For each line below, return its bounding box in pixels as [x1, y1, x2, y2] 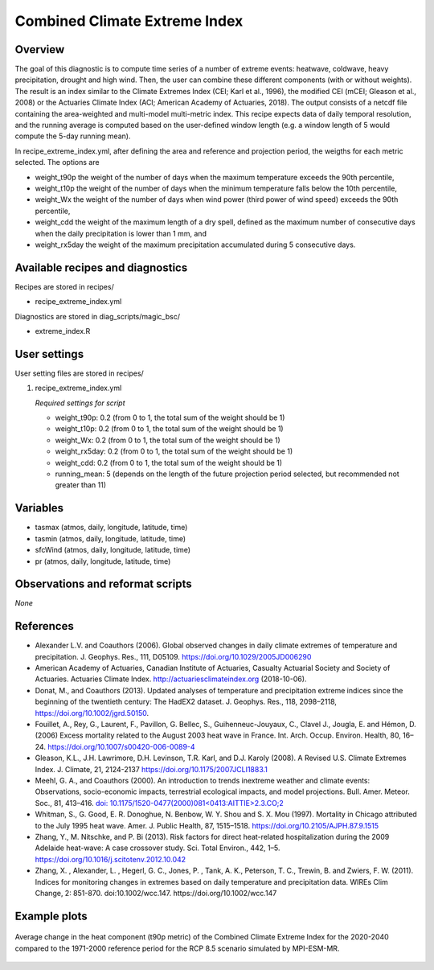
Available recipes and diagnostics [14, 261, 188, 274]
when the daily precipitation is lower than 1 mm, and [35, 228, 207, 238]
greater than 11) [55, 480, 107, 490]
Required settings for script [35, 398, 125, 408]
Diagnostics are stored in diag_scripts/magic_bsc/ [14, 311, 181, 321]
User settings [14, 347, 84, 361]
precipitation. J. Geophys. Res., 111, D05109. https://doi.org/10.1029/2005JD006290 [35, 651, 312, 661]
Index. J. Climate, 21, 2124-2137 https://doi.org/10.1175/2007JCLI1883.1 [35, 764, 268, 774]
